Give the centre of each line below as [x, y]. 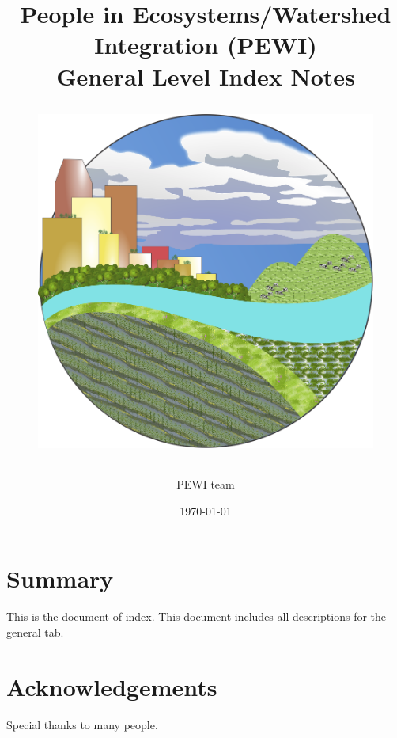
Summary [60, 578]
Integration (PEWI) [206, 45]
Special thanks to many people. [82, 724]
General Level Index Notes [206, 76]
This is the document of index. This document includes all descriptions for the [197, 616]
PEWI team [206, 484]
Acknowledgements [112, 686]
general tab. [35, 631]
